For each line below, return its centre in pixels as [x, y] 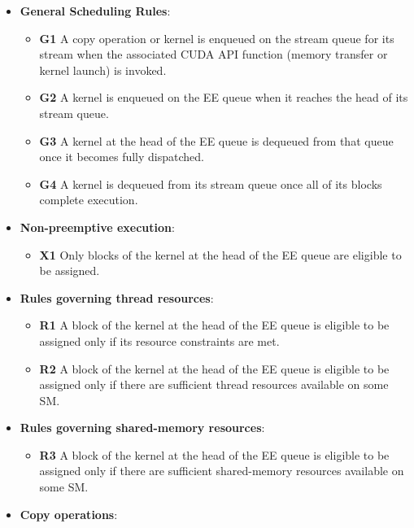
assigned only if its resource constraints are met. [159, 340]
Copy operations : [69, 514]
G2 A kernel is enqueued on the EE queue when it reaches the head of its [224, 97]
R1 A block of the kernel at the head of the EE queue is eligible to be [214, 325]
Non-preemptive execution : [97, 227]
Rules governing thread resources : [117, 297]
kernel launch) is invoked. [103, 70]
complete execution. [89, 200]
